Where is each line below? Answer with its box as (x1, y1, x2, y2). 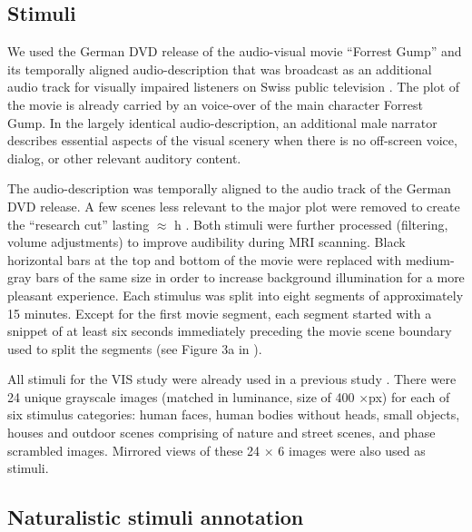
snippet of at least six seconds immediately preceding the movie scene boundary (7, 321, 452, 340)
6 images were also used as (278, 440, 426, 459)
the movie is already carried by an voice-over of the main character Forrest (7, 94, 423, 113)
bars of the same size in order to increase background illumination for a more (35, 268, 465, 287)
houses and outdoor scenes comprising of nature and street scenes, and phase (7, 423, 436, 442)
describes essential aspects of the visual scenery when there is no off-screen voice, (7, 131, 457, 150)
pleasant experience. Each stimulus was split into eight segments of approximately (7, 285, 464, 304)
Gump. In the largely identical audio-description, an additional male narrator (7, 113, 438, 132)
